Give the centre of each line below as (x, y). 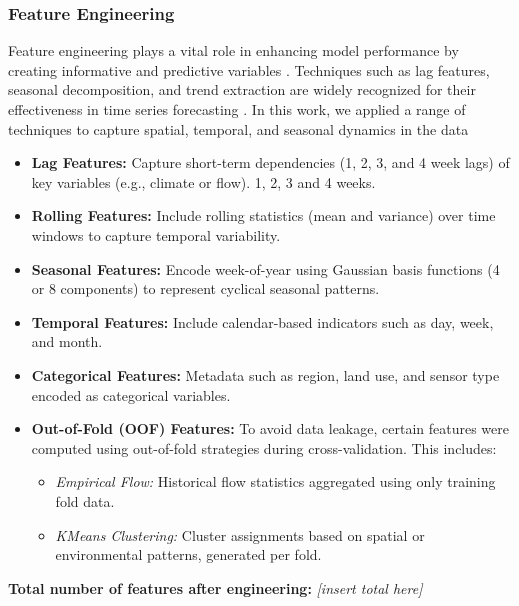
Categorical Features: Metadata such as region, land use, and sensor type (265, 374)
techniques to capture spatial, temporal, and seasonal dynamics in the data (238, 128)
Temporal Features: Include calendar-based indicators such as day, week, (262, 321)
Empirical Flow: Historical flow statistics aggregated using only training (275, 481)
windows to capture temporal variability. (156, 234)
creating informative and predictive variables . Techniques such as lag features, (249, 69)
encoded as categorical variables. (131, 394)
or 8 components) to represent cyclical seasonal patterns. (205, 288)
